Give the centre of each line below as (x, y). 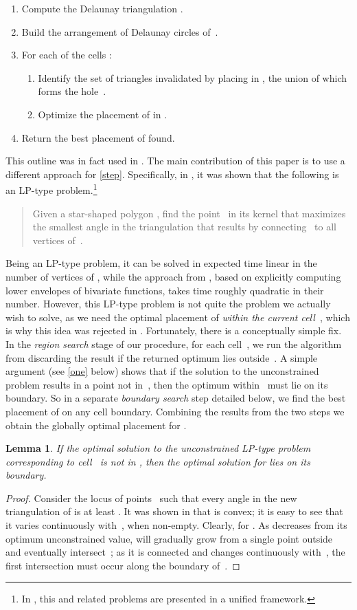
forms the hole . (72, 91)
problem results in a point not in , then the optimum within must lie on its (167, 384)
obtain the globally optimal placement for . (96, 425)
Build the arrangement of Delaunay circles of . (120, 31)
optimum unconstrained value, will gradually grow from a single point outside (169, 538)
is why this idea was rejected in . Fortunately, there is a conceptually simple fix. (174, 330)
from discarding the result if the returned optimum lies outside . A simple (162, 357)
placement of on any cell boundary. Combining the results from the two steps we (175, 411)
